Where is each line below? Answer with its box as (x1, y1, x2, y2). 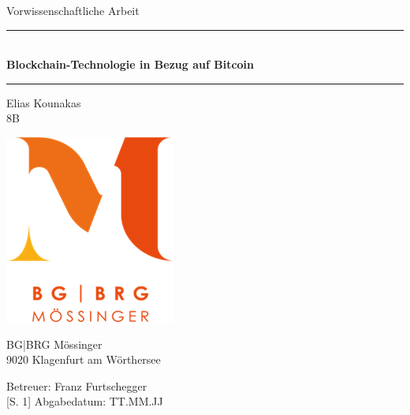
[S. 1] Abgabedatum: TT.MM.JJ (6, 393, 163, 409)
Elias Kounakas (6, 94, 81, 110)
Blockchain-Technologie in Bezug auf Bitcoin (6, 56, 255, 73)
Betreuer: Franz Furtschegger (6, 377, 147, 394)
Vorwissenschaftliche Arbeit (6, 2, 140, 18)
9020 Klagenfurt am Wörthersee (6, 351, 161, 368)
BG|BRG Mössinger (6, 335, 102, 352)
